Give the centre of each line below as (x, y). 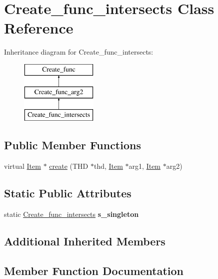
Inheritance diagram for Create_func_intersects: (79, 52)
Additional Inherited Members (85, 241)
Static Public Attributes (68, 193)
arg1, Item (145, 166)
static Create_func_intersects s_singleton (71, 214)
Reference (39, 28)
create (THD (69, 166)
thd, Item (108, 166)
